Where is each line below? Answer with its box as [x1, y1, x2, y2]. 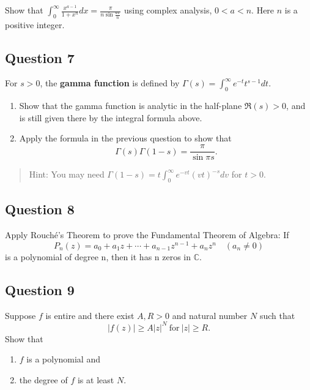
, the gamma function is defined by [40, 77, 180, 89]
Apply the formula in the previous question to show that [19, 132, 232, 144]
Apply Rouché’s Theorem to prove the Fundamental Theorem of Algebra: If [5, 228, 289, 241]
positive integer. [5, 18, 65, 31]
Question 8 [5, 200, 75, 219]
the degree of [19, 373, 68, 386]
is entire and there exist [45, 309, 135, 321]
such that [259, 309, 295, 321]
